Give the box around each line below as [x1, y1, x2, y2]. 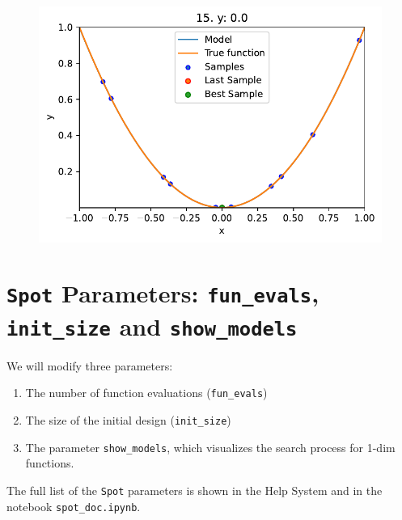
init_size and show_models [6, 309, 298, 342]
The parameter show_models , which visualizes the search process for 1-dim [25, 438, 396, 455]
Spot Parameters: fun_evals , [6, 277, 319, 310]
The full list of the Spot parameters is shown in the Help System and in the [6, 481, 383, 498]
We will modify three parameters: [6, 357, 173, 374]
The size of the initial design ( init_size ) [25, 412, 231, 429]
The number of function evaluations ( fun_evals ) [25, 384, 268, 401]
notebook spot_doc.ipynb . [6, 497, 141, 514]
